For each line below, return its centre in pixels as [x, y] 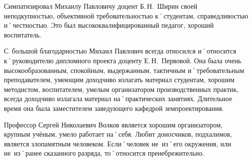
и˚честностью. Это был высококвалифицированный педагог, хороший [109, 25]
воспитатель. [23, 34]
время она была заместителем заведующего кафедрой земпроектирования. [114, 108]
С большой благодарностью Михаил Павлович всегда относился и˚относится [120, 51]
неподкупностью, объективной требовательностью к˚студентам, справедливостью [126, 15]
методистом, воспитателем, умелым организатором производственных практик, [121, 89]
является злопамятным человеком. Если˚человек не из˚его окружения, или [118, 143]
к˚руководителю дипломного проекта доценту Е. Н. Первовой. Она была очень [123, 60]
